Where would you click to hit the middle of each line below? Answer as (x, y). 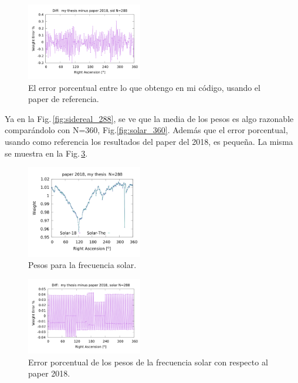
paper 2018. (49, 373)
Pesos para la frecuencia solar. (82, 265)
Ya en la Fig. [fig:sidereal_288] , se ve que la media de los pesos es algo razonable (149, 118)
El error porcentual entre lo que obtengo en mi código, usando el (144, 87)
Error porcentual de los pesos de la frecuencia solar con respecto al (148, 362)
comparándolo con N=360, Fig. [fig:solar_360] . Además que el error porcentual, (146, 130)
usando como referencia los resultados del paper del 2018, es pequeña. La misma (149, 142)
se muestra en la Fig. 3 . (46, 153)
